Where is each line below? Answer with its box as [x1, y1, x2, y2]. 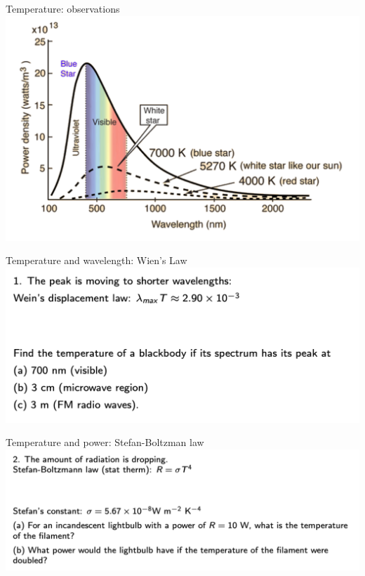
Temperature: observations [6, 1, 120, 15]
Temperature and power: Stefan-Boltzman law [6, 435, 204, 450]
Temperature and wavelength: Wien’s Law [6, 253, 187, 268]
